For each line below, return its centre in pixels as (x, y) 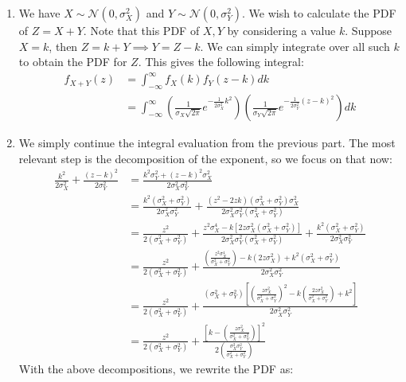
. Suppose (369, 30)
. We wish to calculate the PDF (319, 13)
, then (63, 46)
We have (39, 13)
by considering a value (281, 30)
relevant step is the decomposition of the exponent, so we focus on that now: (205, 158)
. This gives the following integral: (221, 62)
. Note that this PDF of (141, 30)
